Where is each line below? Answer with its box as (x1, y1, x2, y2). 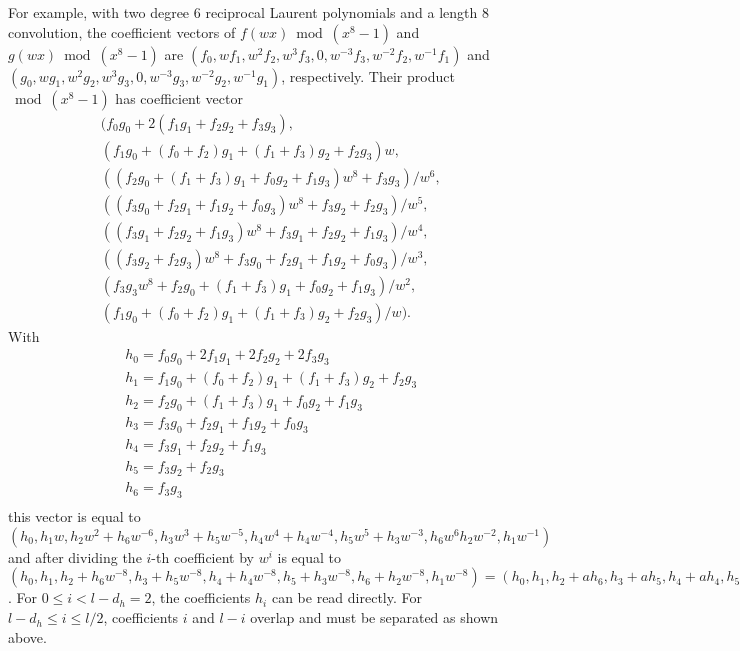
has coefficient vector (115, 87, 243, 108)
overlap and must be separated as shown (250, 607, 499, 628)
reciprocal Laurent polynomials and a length (205, 2, 478, 22)
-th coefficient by (151, 546, 255, 567)
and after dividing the (8, 546, 142, 567)
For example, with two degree (8, 2, 190, 22)
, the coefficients (151, 587, 251, 608)
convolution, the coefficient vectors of (8, 21, 236, 42)
